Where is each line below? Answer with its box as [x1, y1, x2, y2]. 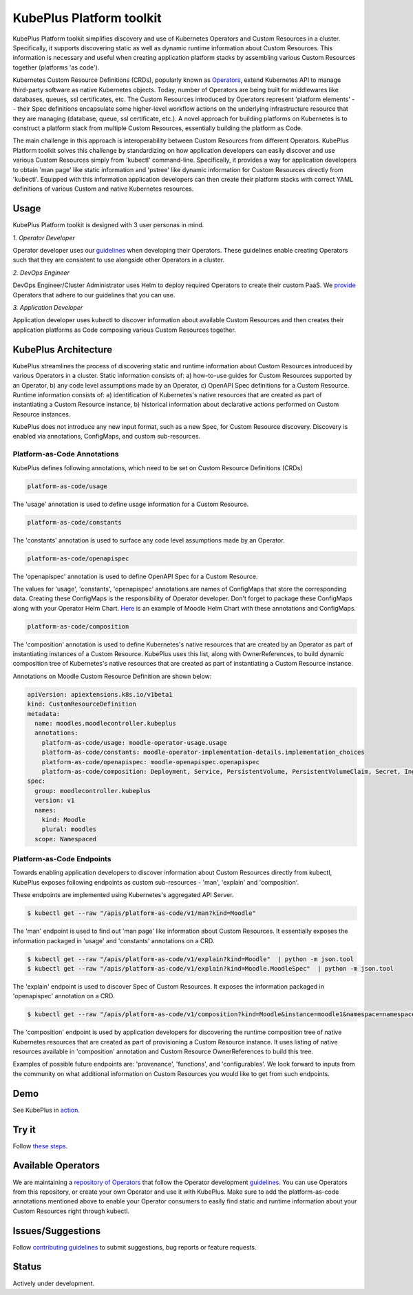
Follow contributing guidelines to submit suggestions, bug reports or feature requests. [12, 1243, 257, 1251]
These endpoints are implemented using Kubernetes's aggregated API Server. [12, 891, 234, 899]
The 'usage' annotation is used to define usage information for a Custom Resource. [12, 500, 249, 508]
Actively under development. [12, 1279, 95, 1287]
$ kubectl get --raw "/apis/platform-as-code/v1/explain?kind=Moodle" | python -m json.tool [27, 955, 354, 963]
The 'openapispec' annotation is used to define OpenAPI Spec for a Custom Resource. [12, 572, 258, 580]
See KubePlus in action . [12, 1106, 81, 1114]
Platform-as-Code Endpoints [12, 854, 112, 864]
